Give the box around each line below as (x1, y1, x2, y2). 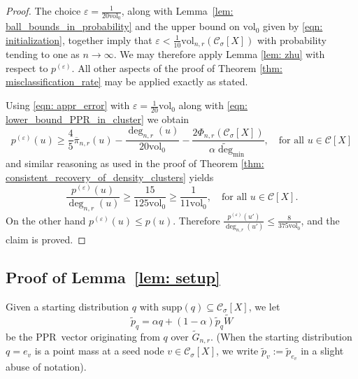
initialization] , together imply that (6, 32, 152, 47)
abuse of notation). (6, 359, 87, 374)
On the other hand (6, 213, 86, 227)
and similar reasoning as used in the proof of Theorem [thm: (6, 156, 264, 171)
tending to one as (6, 47, 80, 62)
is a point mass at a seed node (34, 343, 164, 358)
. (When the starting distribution (210, 329, 352, 343)
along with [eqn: (178, 98, 248, 113)
